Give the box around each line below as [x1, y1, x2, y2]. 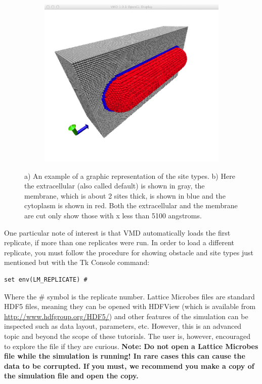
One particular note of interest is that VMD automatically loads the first [4, 227, 231, 238]
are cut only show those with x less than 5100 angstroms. [24, 210, 202, 221]
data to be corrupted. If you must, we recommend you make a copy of [4, 360, 254, 371]
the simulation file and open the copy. [4, 370, 139, 381]
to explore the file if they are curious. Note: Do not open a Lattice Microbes [4, 340, 258, 351]
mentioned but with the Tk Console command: [4, 257, 150, 267]
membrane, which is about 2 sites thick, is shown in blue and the [24, 190, 226, 201]
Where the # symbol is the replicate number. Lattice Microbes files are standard [4, 291, 255, 301]
